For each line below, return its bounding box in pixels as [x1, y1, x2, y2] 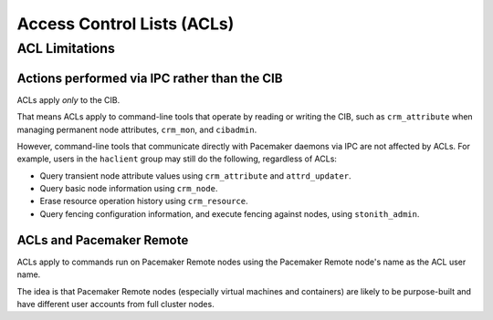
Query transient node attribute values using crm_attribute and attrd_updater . [39, 170, 351, 181]
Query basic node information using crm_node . [39, 183, 218, 194]
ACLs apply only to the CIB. [16, 94, 121, 105]
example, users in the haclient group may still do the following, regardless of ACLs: [16, 153, 338, 164]
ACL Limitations [16, 40, 116, 57]
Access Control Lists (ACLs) [16, 14, 235, 34]
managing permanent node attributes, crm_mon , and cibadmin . [16, 124, 257, 135]
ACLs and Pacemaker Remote [16, 232, 189, 248]
